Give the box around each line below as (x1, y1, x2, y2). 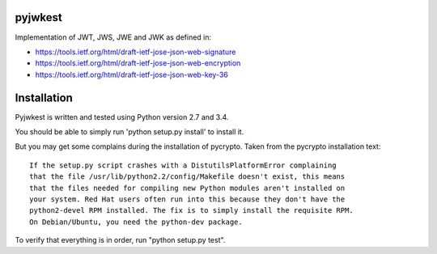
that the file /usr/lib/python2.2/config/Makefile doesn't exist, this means (29, 172, 346, 181)
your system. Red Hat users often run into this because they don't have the (29, 194, 346, 204)
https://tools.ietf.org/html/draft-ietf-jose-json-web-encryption (35, 58, 241, 68)
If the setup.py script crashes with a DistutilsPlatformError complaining (29, 160, 337, 170)
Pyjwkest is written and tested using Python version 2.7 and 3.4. (15, 112, 229, 121)
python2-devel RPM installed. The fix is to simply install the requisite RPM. (29, 206, 354, 215)
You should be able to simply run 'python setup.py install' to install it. (15, 126, 244, 137)
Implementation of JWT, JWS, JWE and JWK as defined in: (15, 32, 212, 42)
